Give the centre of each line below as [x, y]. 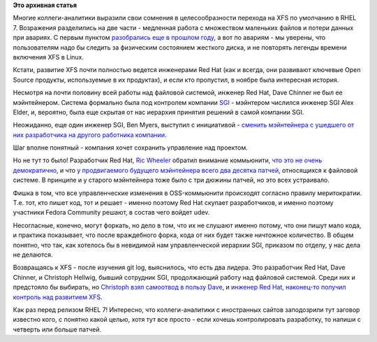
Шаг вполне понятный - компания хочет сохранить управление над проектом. [130, 148]
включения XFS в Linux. [48, 57]
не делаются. [33, 255]
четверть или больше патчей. [57, 329]
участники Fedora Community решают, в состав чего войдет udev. [111, 213]
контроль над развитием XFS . [58, 297]
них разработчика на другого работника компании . [90, 135]
